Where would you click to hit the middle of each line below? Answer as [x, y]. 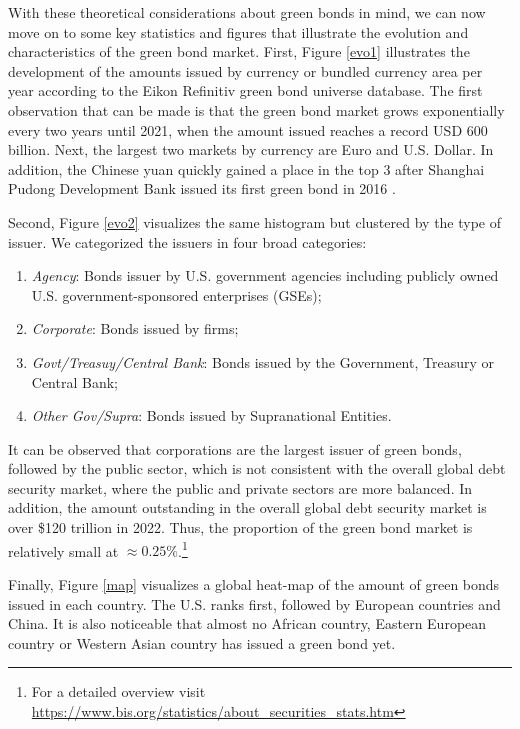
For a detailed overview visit [118, 691]
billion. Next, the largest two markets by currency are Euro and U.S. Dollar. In [251, 149]
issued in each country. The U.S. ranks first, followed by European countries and [254, 603]
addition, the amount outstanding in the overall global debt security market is [247, 507]
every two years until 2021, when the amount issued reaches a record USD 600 [248, 129]
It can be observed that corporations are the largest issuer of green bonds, [235, 448]
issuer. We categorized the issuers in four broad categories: [187, 241]
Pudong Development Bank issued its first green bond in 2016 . [202, 188]
